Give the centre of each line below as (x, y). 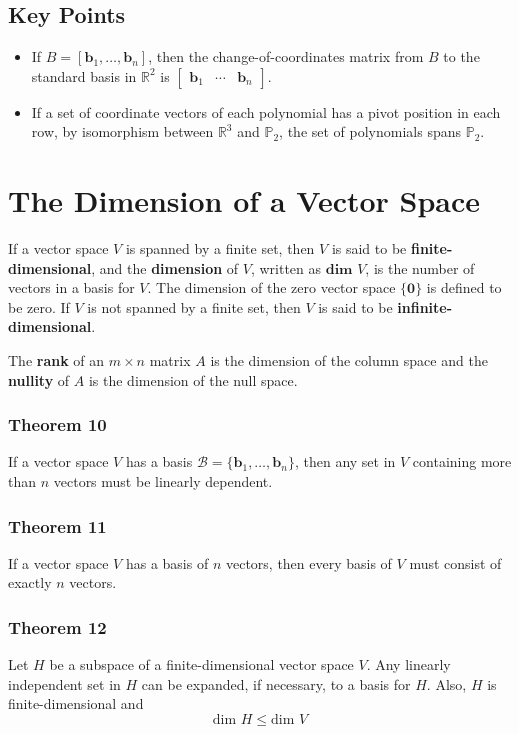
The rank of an (56, 360)
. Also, (446, 683)
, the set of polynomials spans (370, 131)
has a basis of (167, 562)
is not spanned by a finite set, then (194, 306)
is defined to (464, 287)
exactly (30, 582)
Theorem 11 (57, 525)
